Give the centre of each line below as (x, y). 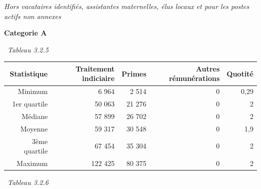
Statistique (29, 73)
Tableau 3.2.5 (28, 49)
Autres (208, 68)
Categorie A (26, 33)
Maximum (32, 163)
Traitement (95, 68)
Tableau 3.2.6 (28, 182)
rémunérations (194, 78)
